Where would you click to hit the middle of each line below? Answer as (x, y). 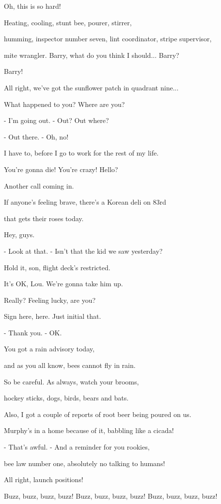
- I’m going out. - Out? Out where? (56, 120)
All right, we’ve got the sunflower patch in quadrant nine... (91, 87)
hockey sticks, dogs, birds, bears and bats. (66, 398)
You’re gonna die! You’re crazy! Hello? (61, 169)
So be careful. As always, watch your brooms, (71, 381)
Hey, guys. (19, 235)
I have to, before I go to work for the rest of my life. (81, 153)
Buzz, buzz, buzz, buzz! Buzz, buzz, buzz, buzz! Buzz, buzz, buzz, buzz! (111, 495)
